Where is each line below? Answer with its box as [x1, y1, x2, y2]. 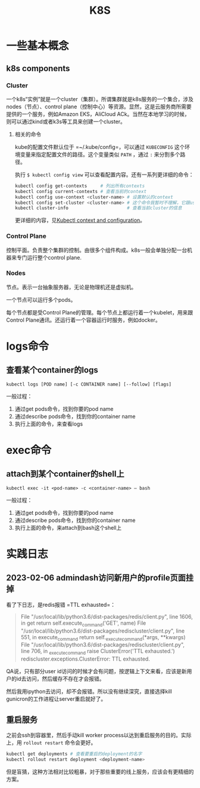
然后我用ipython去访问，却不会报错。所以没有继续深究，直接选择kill [6, 688, 173, 695]
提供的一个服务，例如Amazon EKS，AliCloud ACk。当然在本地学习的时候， [6, 110, 190, 117]
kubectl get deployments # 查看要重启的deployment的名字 [6, 751, 142, 757]
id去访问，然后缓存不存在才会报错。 [16, 675, 105, 682]
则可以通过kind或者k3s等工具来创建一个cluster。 [6, 118, 126, 125]
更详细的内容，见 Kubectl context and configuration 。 [14, 216, 146, 224]
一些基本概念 [6, 39, 70, 53]
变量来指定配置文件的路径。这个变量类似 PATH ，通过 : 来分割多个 [20, 151, 180, 158]
